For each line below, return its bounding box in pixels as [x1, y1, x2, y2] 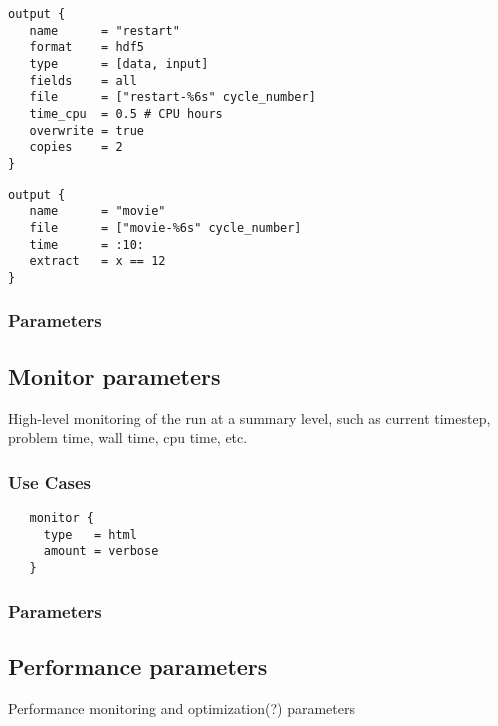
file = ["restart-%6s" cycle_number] [29, 90, 316, 105]
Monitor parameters [8, 360, 221, 391]
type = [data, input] [29, 56, 209, 71]
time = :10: [29, 237, 145, 252]
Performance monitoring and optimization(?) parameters [8, 697, 355, 718]
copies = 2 [29, 140, 123, 155]
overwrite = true [29, 123, 145, 138]
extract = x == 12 [29, 254, 166, 269]
